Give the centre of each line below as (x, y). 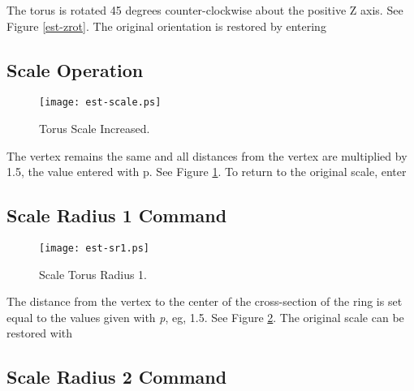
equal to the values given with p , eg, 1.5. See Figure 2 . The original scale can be (205, 317)
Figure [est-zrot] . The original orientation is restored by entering (166, 26)
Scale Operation (75, 69)
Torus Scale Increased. (95, 129)
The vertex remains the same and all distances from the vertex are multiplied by (207, 155)
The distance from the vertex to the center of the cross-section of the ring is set (205, 301)
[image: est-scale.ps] (100, 103)
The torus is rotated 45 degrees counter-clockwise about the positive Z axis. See (205, 10)
